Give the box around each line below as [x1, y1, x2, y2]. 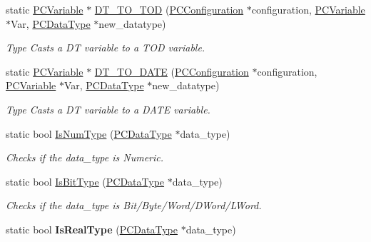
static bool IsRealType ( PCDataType [6, 221, 178, 236]
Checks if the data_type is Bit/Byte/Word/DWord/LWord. [6, 198, 262, 213]
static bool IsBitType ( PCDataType [6, 173, 165, 188]
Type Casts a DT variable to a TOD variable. [6, 40, 205, 55]
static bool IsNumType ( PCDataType [6, 126, 172, 141]
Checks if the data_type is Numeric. [6, 150, 164, 165]
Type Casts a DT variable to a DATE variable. [6, 101, 210, 116]
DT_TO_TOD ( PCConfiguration [94, 2, 244, 16]
